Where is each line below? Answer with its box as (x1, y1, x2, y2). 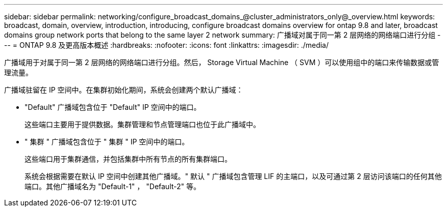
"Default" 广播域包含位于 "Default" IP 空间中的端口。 (24, 103, 201, 111)
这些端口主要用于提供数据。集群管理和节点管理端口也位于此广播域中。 (24, 120, 260, 129)
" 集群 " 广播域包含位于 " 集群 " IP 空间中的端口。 (24, 137, 189, 146)
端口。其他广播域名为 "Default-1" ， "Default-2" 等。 (24, 182, 201, 191)
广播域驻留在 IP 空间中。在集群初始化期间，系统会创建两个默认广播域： (4, 85, 243, 94)
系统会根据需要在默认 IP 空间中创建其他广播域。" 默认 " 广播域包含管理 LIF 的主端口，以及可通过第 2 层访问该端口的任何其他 (24, 172, 442, 180)
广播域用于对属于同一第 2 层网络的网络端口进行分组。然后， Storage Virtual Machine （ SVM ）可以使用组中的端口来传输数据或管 (4, 58, 439, 67)
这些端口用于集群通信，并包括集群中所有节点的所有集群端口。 (24, 155, 232, 163)
